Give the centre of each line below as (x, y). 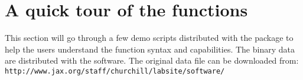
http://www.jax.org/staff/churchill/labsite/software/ (115, 71)
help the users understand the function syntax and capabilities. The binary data (150, 49)
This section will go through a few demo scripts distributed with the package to (149, 38)
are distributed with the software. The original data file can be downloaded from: (152, 60)
